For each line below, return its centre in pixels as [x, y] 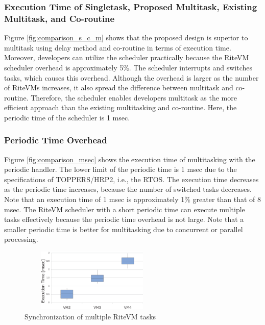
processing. [21, 239]
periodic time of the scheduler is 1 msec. [67, 117]
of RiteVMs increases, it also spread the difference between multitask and [119, 87]
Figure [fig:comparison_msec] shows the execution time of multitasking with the [130, 159]
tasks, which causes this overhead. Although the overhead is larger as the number [131, 77]
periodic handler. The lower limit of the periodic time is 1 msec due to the [121, 169]
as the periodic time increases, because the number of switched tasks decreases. [128, 189]
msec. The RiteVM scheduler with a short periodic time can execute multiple [125, 209]
